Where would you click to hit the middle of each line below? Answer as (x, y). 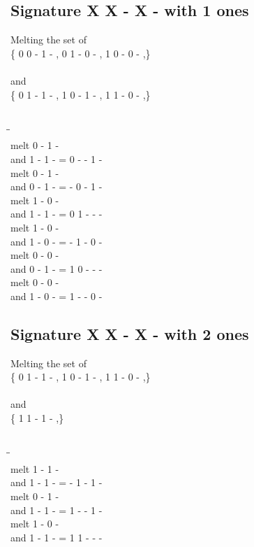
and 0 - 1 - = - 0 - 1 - (57, 186)
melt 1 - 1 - (35, 468)
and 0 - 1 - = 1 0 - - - (57, 268)
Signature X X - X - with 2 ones (130, 333)
